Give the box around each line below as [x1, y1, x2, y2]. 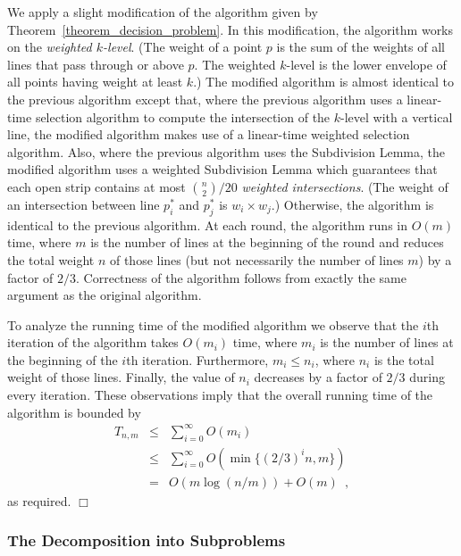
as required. [7, 491, 71, 510]
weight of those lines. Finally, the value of [7, 368, 235, 386]
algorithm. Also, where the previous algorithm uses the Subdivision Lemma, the [7, 142, 445, 161]
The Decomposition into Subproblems [7, 529, 286, 552]
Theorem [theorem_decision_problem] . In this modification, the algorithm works [7, 20, 454, 38]
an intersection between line [7, 195, 160, 213]
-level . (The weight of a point [103, 37, 263, 56]
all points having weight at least [7, 72, 183, 91]
